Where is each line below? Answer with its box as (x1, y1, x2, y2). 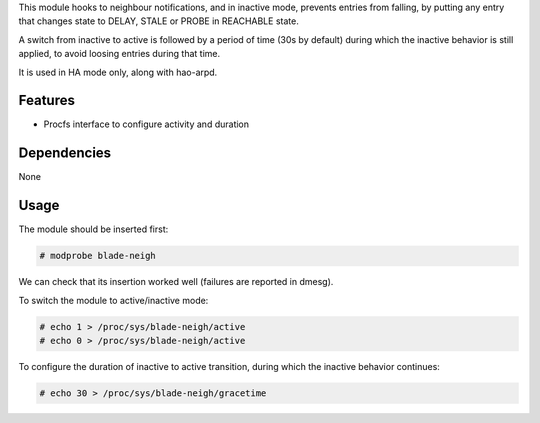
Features (18, 92, 75, 109)
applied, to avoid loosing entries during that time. (18, 48, 220, 60)
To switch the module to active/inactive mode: (18, 294, 209, 306)
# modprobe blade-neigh (39, 250, 157, 262)
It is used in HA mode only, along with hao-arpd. (18, 66, 218, 78)
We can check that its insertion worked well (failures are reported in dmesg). (18, 276, 334, 288)
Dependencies (18, 145, 112, 162)
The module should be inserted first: (18, 223, 169, 235)
